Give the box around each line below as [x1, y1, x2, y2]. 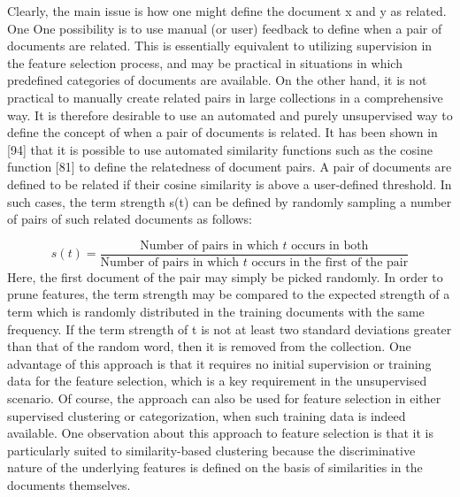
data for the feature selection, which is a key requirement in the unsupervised [7, 371, 427, 390]
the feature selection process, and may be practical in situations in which [7, 53, 402, 72]
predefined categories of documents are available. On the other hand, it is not [7, 71, 427, 89]
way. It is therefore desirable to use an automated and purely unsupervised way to [7, 105, 453, 124]
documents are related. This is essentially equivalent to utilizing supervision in [7, 36, 433, 55]
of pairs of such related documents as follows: [7, 210, 252, 228]
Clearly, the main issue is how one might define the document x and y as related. [7, 2, 447, 19]
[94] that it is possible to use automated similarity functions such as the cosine [7, 140, 433, 158]
